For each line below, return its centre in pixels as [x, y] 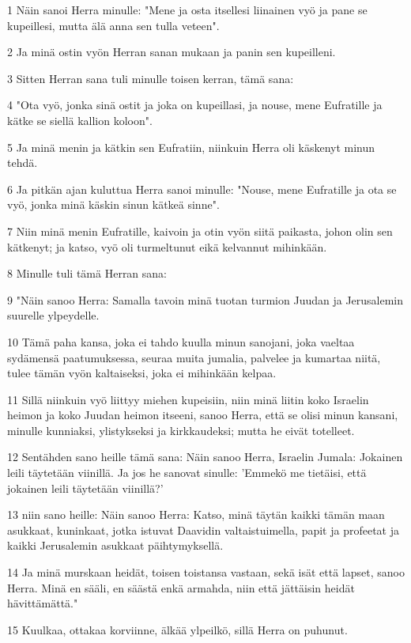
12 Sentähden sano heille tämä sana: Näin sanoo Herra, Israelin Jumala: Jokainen [205, 457]
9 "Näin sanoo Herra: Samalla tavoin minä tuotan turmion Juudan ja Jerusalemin [205, 299]
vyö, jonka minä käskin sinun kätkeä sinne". [113, 204]
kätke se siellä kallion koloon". [80, 120]
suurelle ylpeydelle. [53, 315]
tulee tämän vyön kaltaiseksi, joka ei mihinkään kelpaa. [142, 373]
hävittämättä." [43, 603]
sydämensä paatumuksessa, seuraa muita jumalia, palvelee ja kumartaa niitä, [194, 357]
